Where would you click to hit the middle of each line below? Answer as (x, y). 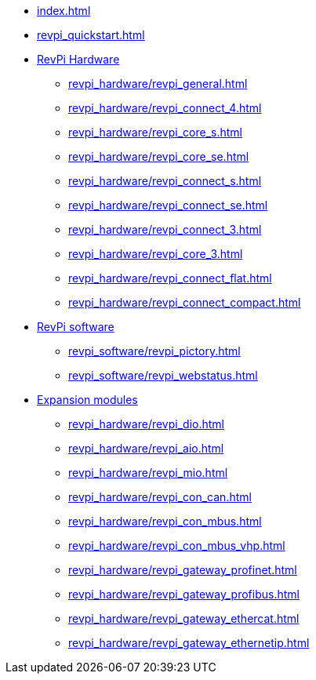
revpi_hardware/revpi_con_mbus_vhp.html (177, 545)
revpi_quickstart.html (91, 35)
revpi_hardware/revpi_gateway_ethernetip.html (189, 643)
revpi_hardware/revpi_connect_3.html (165, 229)
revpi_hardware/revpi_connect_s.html (165, 181)
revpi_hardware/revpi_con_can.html (160, 497)
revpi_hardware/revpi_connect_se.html (168, 205)
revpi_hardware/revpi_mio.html (148, 473)
